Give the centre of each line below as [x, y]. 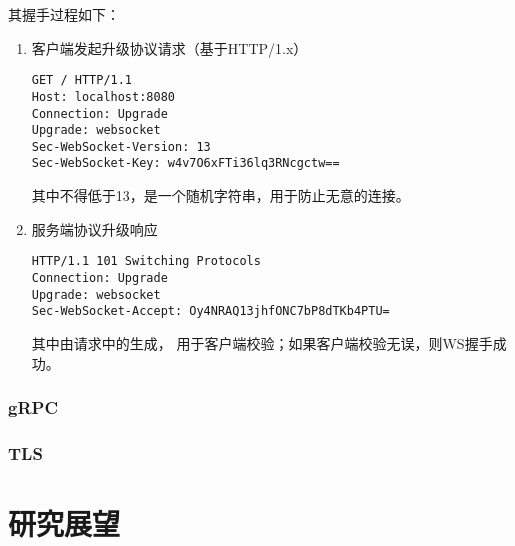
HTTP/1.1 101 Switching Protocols [146, 261]
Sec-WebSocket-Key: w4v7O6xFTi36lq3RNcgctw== [185, 163]
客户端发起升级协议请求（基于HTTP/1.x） [169, 47]
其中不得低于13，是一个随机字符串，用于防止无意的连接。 [220, 195]
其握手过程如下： [64, 14]
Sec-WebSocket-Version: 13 [121, 146]
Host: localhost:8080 [103, 96]
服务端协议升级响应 [94, 228]
